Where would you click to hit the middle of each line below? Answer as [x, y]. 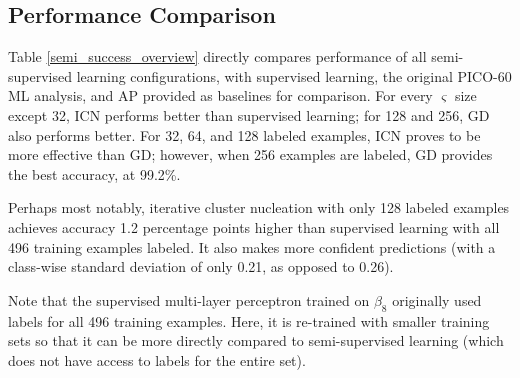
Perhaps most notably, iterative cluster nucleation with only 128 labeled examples [259, 207]
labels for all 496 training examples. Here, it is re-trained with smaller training [249, 320]
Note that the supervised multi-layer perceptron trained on [189, 299]
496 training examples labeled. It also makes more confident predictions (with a [252, 246]
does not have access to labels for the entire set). [157, 359]
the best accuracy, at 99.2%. [94, 173]
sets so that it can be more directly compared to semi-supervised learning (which [256, 340]
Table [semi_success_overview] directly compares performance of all [217, 56]
